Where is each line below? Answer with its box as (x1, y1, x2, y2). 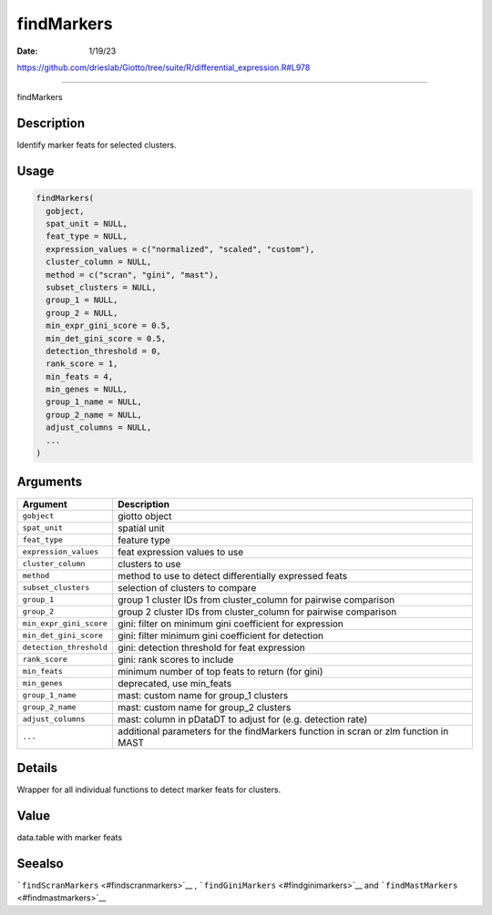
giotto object (117, 510, 172, 523)
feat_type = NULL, (46, 231, 128, 241)
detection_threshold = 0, (46, 346, 161, 356)
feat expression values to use (117, 545, 244, 558)
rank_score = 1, (46, 359, 118, 369)
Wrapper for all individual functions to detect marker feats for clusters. (16, 784, 282, 796)
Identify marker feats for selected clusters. (16, 139, 177, 150)
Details (16, 760, 58, 776)
